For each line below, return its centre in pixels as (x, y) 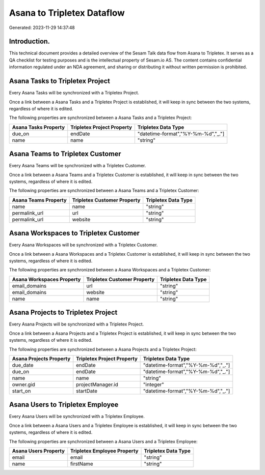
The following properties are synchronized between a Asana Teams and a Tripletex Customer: (104, 191)
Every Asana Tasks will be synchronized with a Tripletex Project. (74, 93)
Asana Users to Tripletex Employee (64, 405)
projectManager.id (97, 385)
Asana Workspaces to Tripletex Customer (74, 233)
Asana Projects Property (41, 358)
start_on (22, 391)
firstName (82, 464)
